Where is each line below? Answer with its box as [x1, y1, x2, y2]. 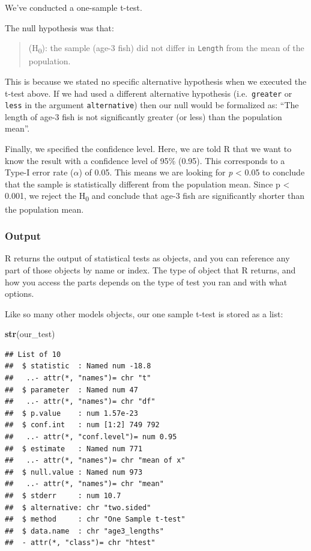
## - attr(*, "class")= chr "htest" [5, 538, 155, 547]
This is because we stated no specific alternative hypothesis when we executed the [5, 75, 307, 87]
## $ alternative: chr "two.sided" [5, 503, 151, 512]
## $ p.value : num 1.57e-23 [5, 409, 138, 418]
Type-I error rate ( [5, 166, 74, 178]
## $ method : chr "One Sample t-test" [5, 515, 186, 524]
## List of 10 [5, 350, 61, 359]
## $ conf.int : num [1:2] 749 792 [5, 421, 160, 430]
